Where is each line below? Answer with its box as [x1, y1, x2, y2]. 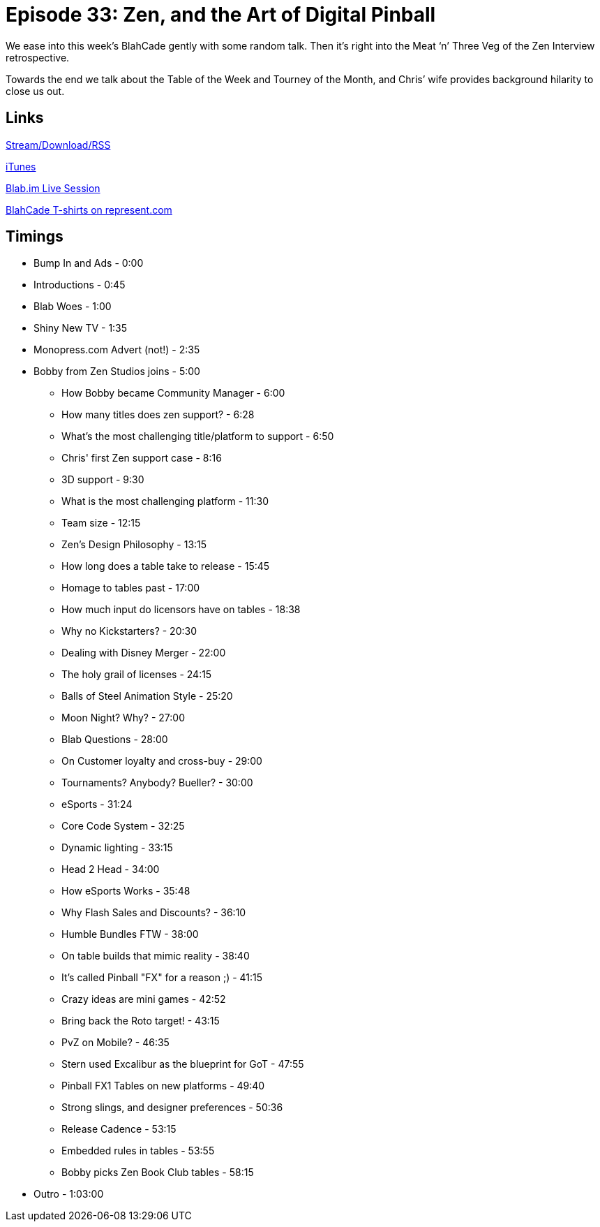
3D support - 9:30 [61, 473, 144, 486]
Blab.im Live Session [6, 182, 100, 194]
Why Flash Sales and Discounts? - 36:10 [61, 906, 246, 919]
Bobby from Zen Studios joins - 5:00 [33, 365, 200, 378]
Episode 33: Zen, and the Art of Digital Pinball [6, 3, 436, 27]
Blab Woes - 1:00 [33, 300, 112, 313]
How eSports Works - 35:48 [61, 885, 190, 897]
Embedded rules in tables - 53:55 [61, 1145, 215, 1157]
